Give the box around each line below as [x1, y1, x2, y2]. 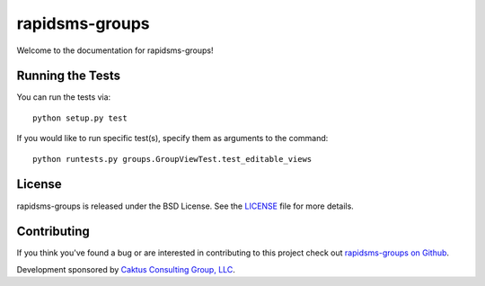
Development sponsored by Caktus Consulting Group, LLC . [16, 264, 235, 274]
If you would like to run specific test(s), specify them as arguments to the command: [16, 133, 329, 144]
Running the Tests [16, 68, 121, 84]
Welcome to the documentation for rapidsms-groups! [16, 45, 214, 56]
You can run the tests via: [16, 92, 111, 103]
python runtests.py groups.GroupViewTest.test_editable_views [32, 154, 313, 164]
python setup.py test [32, 112, 128, 123]
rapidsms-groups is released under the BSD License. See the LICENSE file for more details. [16, 201, 354, 211]
